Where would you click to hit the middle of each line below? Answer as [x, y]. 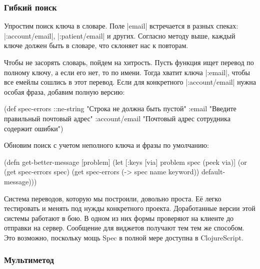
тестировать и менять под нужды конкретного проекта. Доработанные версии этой [130, 208]
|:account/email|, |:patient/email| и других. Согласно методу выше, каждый [120, 35]
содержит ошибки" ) [34, 128]
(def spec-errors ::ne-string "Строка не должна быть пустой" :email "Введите [120, 108]
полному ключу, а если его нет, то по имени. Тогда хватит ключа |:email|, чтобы [127, 72]
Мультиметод [29, 260]
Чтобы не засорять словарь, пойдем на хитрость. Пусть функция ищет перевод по [129, 62]
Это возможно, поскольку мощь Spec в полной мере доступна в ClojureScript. [124, 237]
